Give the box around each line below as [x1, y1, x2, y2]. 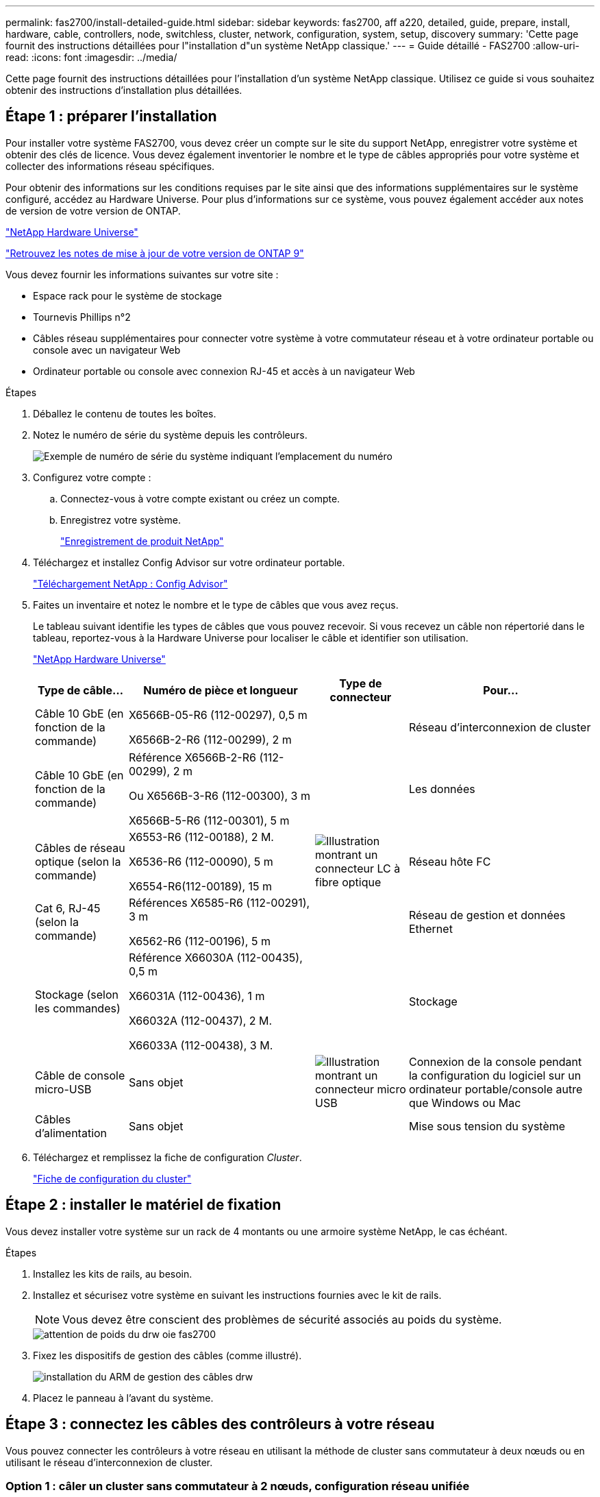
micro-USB [35, 1082, 92, 1096]
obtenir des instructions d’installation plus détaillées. [5, 84, 242, 96]
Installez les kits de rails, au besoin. [33, 1267, 192, 1280]
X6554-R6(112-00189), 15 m [128, 879, 273, 893]
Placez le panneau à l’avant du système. [33, 1391, 214, 1404]
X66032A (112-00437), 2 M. [128, 1013, 273, 1027]
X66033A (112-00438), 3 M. [128, 1038, 273, 1052]
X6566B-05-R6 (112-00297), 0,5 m [128, 707, 308, 722]
